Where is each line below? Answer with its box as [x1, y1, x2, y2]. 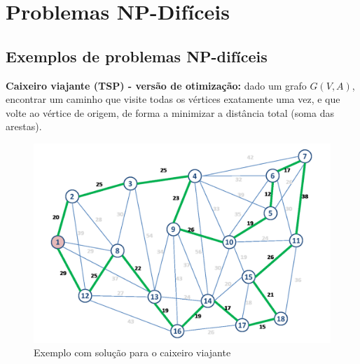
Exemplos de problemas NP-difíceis [6, 45, 268, 66]
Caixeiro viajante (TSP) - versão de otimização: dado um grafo [6, 78, 307, 92]
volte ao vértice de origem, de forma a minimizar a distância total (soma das [6, 105, 334, 120]
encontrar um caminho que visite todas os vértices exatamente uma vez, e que [6, 92, 340, 106]
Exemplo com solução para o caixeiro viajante [34, 345, 231, 360]
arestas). [6, 119, 42, 134]
